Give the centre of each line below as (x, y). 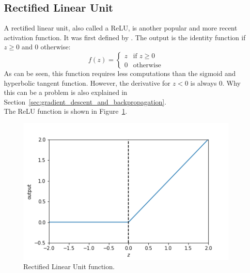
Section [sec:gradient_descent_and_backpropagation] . (85, 101)
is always (204, 83)
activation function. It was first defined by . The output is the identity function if (125, 37)
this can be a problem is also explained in (66, 92)
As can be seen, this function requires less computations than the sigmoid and (120, 73)
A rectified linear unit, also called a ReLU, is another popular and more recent (121, 28)
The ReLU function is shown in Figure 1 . (66, 111)
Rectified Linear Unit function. (69, 266)
